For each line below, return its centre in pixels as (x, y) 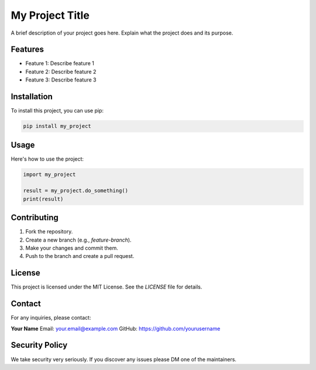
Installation (32, 97)
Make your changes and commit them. (72, 248)
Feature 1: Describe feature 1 (60, 63)
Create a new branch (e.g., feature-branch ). (78, 240)
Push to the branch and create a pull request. (80, 256)
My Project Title (50, 15)
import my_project (49, 174)
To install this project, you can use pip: (57, 111)
